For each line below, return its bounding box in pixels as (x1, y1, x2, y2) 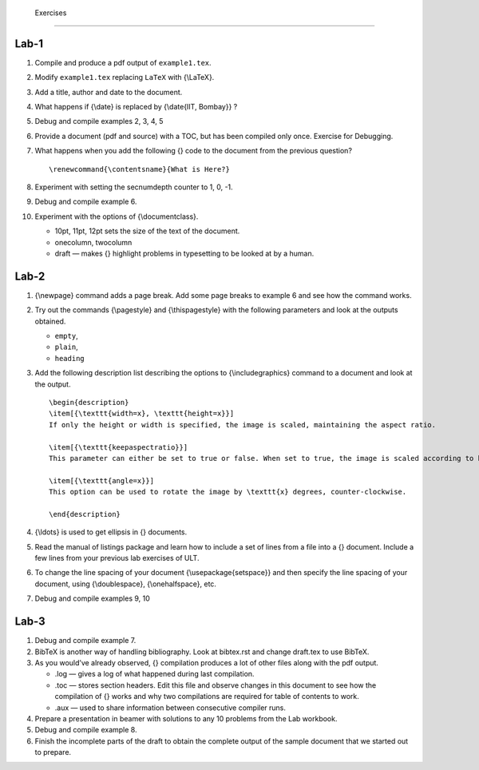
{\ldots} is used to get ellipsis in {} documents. (34, 527, 188, 537)
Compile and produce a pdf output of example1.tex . (34, 58, 212, 67)
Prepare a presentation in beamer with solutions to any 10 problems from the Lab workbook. (34, 713, 338, 723)
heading (54, 354, 85, 363)
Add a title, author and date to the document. (34, 87, 183, 97)
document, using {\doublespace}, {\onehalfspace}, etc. (34, 579, 217, 589)
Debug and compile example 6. (34, 196, 137, 207)
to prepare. (34, 748, 72, 757)
